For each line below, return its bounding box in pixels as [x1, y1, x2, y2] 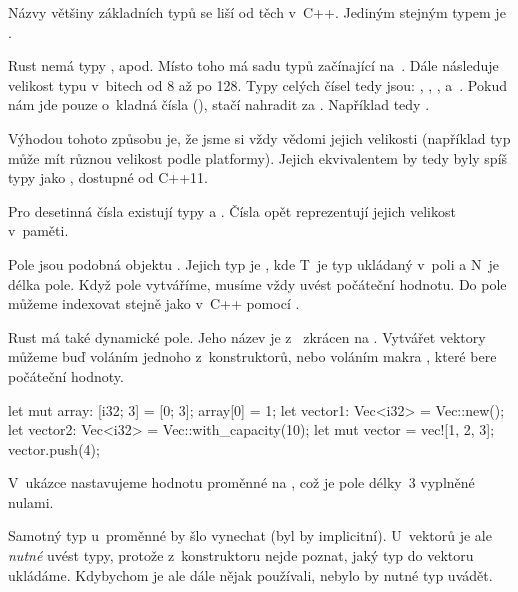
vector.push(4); [8, 438, 100, 459]
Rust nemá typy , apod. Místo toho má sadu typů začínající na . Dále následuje [8, 55, 499, 76]
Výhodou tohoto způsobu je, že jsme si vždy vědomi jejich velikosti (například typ [8, 127, 511, 148]
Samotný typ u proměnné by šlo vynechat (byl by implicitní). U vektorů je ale [8, 525, 492, 546]
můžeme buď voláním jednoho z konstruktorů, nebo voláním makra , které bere [8, 346, 497, 367]
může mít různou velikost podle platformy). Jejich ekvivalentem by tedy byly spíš [8, 147, 508, 168]
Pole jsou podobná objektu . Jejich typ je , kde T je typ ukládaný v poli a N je [8, 253, 499, 274]
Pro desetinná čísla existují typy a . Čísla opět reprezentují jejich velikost [8, 200, 456, 221]
